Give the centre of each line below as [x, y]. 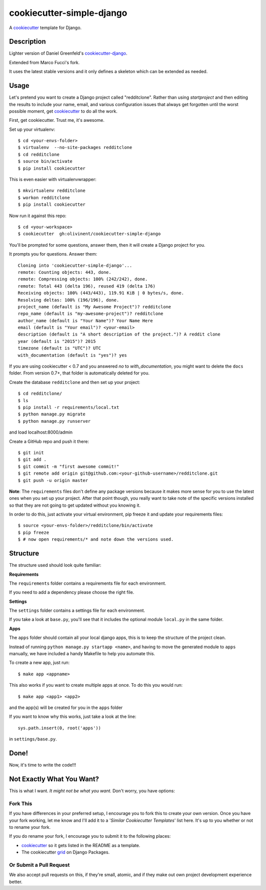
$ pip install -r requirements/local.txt [68, 407]
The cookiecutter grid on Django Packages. [66, 852]
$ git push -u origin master [53, 480]
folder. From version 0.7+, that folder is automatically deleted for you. [79, 373]
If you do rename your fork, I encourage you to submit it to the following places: [90, 836]
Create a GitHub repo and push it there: [49, 441]
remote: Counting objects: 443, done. [65, 272]
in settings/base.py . [33, 739]
